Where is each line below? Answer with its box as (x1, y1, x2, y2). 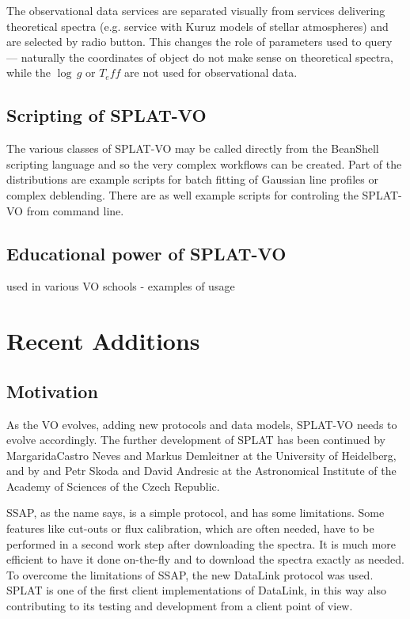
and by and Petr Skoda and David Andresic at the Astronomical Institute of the (6, 462, 397, 479)
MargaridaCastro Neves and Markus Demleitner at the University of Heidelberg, (6, 446, 397, 463)
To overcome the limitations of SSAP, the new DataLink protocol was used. (6, 566, 374, 583)
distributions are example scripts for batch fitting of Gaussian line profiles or (6, 171, 378, 188)
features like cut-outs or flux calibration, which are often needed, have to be (6, 520, 374, 537)
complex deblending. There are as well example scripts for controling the (6, 186, 359, 203)
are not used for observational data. (124, 64, 298, 81)
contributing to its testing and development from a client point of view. (6, 598, 353, 614)
